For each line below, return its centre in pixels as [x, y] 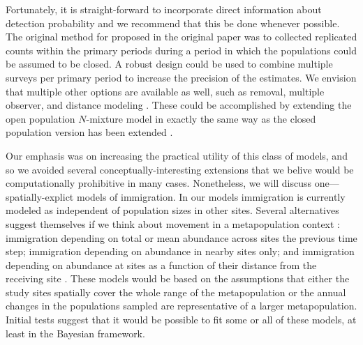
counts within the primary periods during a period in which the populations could [181, 50]
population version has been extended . [89, 132]
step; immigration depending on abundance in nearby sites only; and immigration [180, 251]
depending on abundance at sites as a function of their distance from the [161, 264]
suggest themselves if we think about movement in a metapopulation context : [173, 223]
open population [40, 118]
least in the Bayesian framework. [75, 333]
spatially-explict [40, 196]
